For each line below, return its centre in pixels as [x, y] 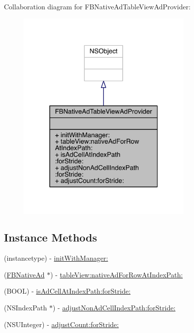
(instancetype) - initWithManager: [56, 258]
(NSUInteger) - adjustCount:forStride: [62, 324]
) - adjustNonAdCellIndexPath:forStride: [114, 308]
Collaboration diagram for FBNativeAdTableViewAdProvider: [97, 6]
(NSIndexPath [26, 308]
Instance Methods [50, 237]
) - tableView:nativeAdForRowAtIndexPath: [117, 274]
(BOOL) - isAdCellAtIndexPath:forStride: [67, 291]
